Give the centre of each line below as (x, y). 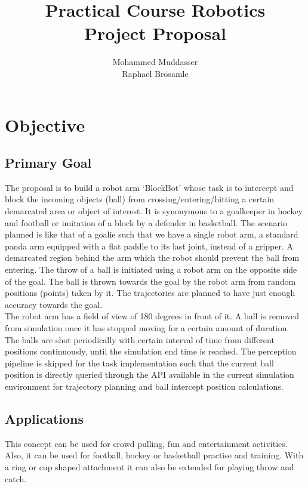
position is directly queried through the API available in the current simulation (150, 375)
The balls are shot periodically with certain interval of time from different (140, 339)
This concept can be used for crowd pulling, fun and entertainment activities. (146, 443)
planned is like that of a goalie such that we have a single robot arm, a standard (152, 234)
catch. (16, 478)
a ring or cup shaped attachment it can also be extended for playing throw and (150, 466)
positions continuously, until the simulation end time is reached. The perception (151, 351)
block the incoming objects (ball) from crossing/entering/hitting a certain (140, 199)
